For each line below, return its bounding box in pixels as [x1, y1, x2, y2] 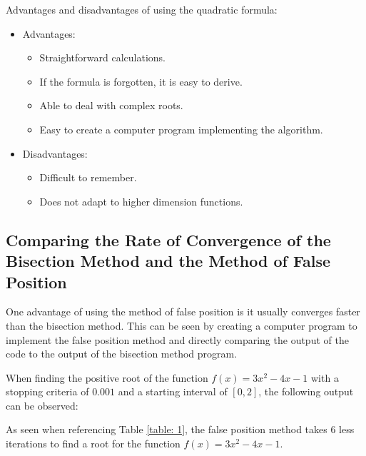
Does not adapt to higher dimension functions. [39, 193, 243, 208]
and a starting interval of [118, 384, 228, 399]
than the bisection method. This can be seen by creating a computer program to [6, 318, 357, 333]
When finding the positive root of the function [6, 370, 208, 385]
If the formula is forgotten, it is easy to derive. [39, 74, 243, 88]
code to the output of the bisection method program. [6, 346, 238, 361]
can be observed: [6, 397, 78, 412]
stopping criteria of [6, 384, 89, 399]
